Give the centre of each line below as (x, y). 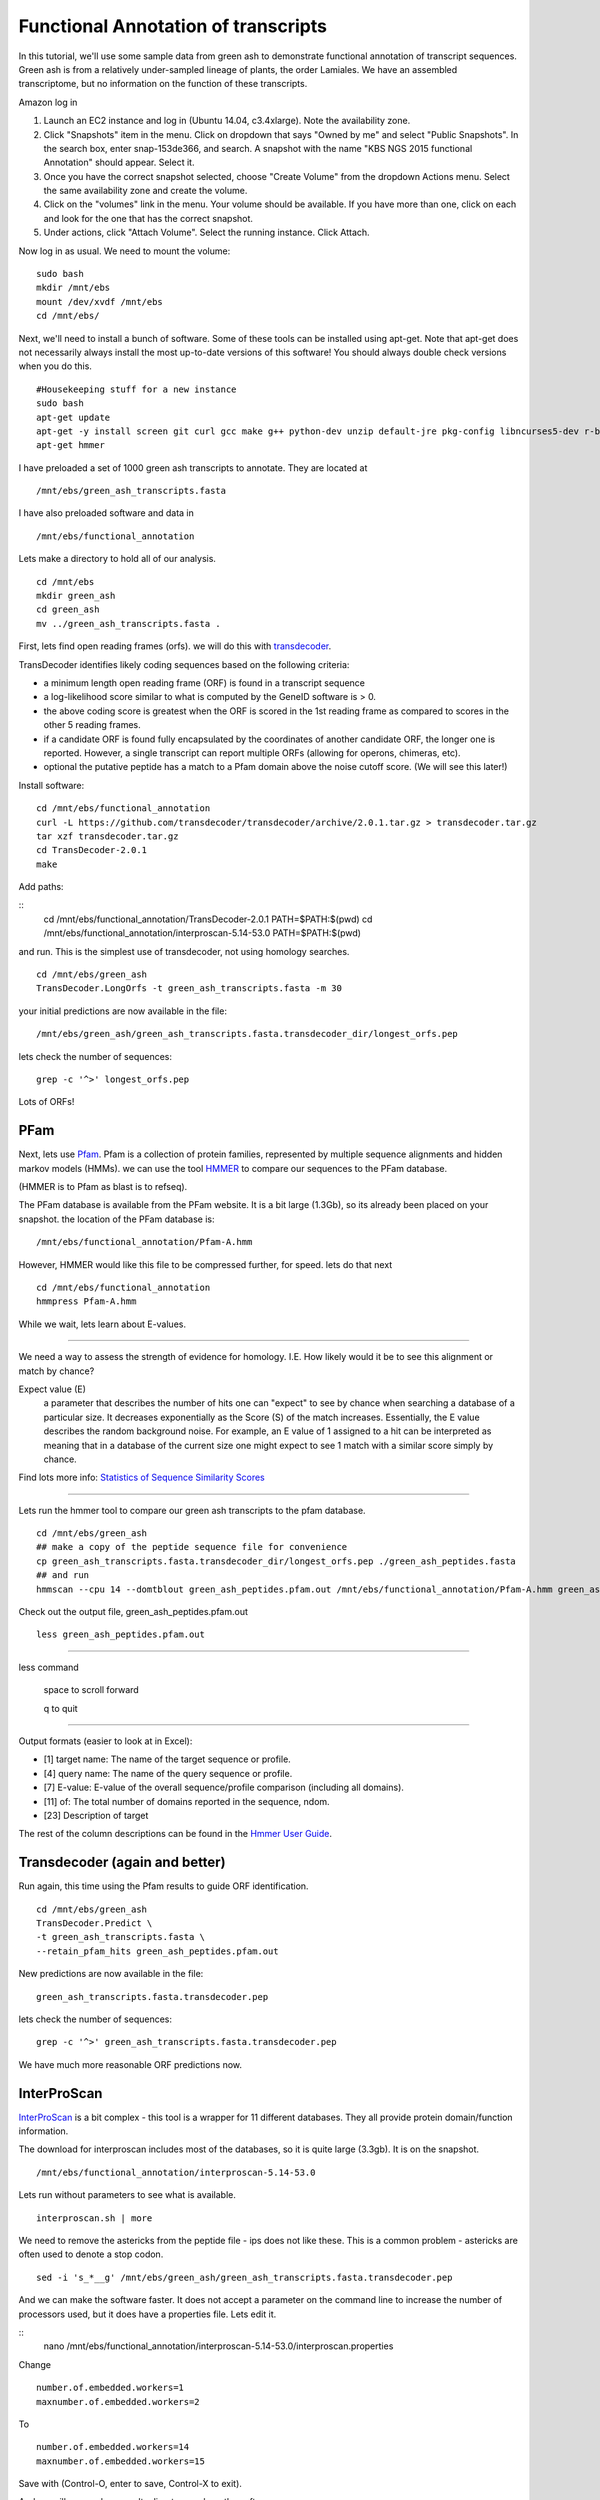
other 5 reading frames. (92, 725)
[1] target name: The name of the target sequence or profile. (167, 1759)
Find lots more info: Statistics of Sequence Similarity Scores (141, 1477)
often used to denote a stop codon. (91, 2254)
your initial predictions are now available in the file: (122, 1011)
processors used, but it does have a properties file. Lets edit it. (147, 2314)
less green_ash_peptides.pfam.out (120, 1634)
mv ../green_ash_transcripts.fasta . (129, 623)
